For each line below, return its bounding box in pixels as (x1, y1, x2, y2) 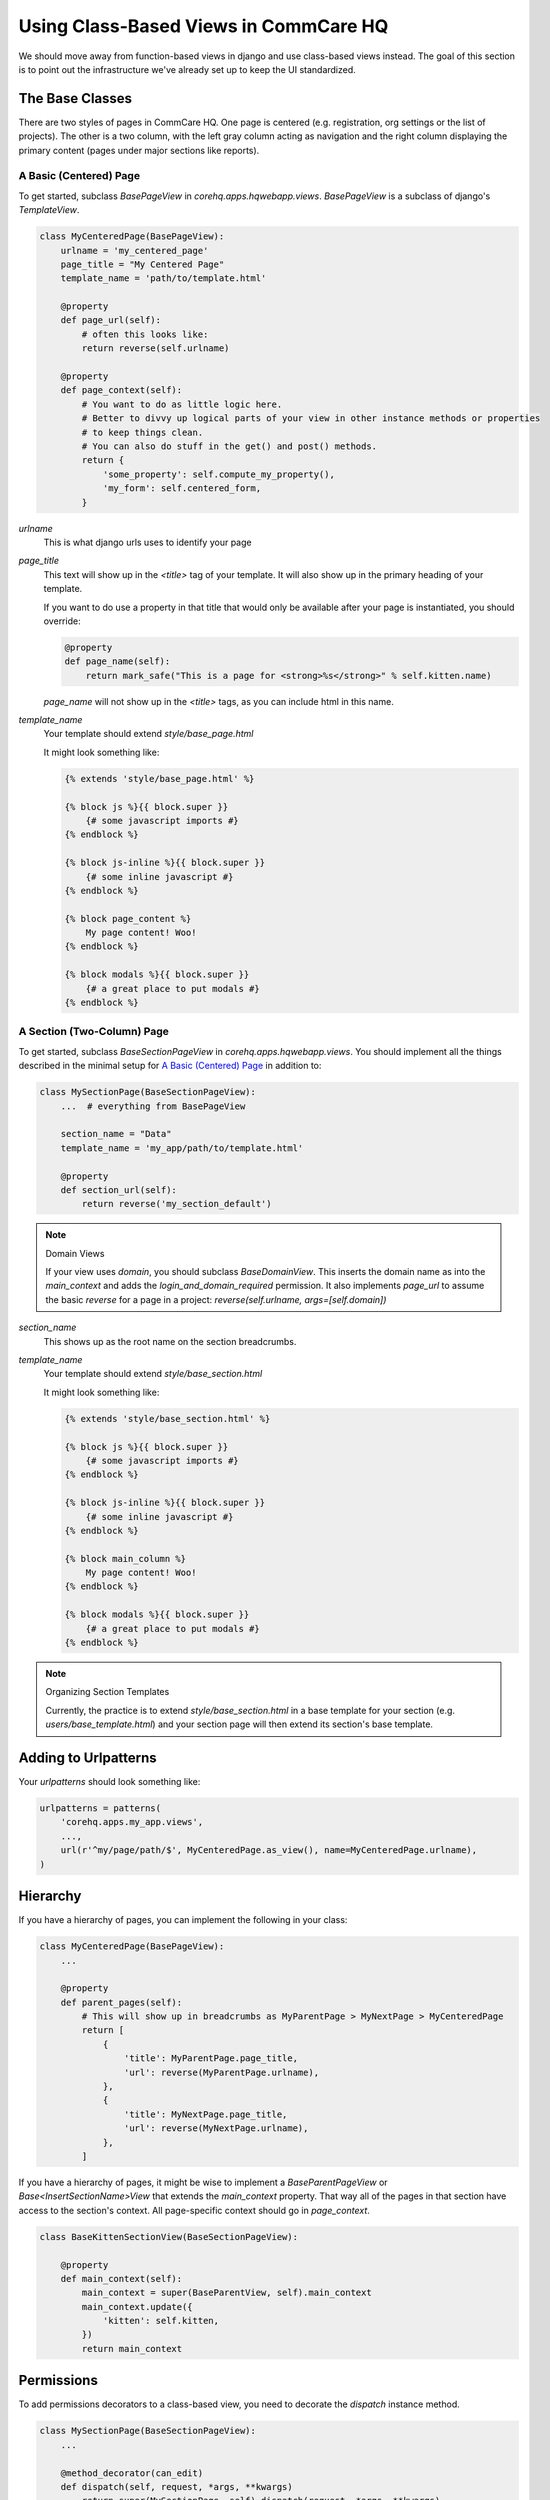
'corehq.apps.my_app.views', (60, 1816, 204, 1828)
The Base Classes (18, 90, 133, 107)
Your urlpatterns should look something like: (18, 1776, 201, 1788)
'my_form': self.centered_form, (102, 483, 262, 494)
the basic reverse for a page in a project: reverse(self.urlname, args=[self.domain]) (45, 1293, 387, 1305)
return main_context (81, 2343, 183, 2354)
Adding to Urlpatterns (18, 1749, 157, 1766)
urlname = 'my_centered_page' (60, 245, 209, 256)
